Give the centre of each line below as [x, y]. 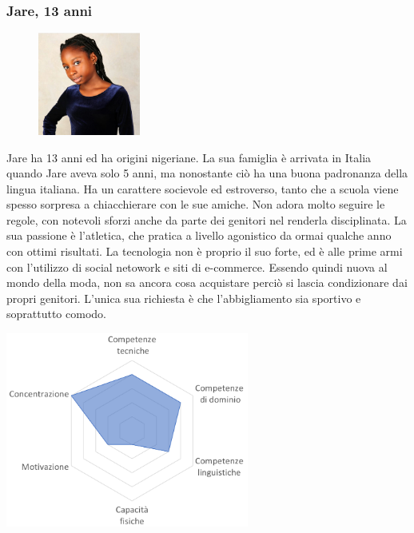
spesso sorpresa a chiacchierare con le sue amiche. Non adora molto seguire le [196, 204]
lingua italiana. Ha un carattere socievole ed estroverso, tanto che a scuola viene [203, 188]
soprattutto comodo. [56, 314]
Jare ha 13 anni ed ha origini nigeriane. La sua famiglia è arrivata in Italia [189, 157]
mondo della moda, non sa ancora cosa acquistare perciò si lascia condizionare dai [207, 282]
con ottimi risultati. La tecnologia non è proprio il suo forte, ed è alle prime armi [205, 251]
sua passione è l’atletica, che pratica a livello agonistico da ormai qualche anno [199, 235]
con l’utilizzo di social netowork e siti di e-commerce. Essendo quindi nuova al [197, 266]
